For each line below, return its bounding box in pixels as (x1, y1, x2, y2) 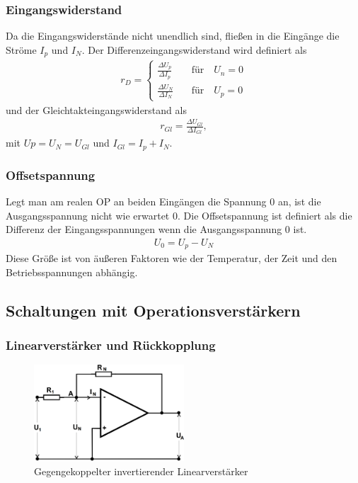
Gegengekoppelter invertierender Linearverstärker (34, 464, 248, 479)
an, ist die (277, 194, 321, 209)
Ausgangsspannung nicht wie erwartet (6, 208, 170, 222)
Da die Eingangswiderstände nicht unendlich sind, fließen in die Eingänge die (6, 28, 340, 43)
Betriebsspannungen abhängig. (6, 264, 138, 279)
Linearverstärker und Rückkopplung (6, 336, 216, 354)
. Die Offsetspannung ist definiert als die (177, 208, 352, 222)
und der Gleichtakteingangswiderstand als (6, 102, 187, 117)
